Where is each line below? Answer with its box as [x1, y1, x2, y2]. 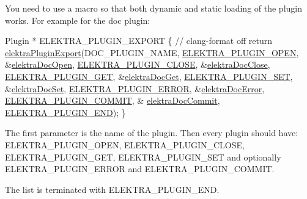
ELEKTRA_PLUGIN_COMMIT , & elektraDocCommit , [5, 94, 220, 107]
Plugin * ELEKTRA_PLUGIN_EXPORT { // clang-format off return [5, 34, 273, 47]
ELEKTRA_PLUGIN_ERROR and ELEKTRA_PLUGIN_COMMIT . [5, 162, 275, 175]
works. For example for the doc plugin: [5, 13, 150, 26]
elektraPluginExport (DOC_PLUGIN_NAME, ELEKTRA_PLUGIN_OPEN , [5, 46, 299, 59]
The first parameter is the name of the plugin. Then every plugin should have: [5, 126, 298, 139]
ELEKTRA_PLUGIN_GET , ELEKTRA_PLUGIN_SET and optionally [5, 150, 281, 163]
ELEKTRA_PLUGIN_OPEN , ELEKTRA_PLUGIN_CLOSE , [5, 138, 245, 151]
